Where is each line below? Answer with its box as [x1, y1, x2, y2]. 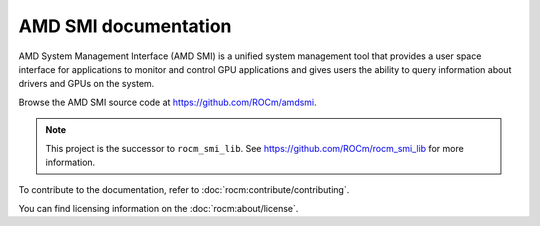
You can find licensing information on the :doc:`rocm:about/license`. [18, 202, 299, 214]
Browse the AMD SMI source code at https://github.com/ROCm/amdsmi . [18, 96, 317, 108]
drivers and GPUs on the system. [18, 78, 155, 90]
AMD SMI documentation [18, 15, 232, 37]
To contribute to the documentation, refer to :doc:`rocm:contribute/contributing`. [18, 184, 350, 196]
